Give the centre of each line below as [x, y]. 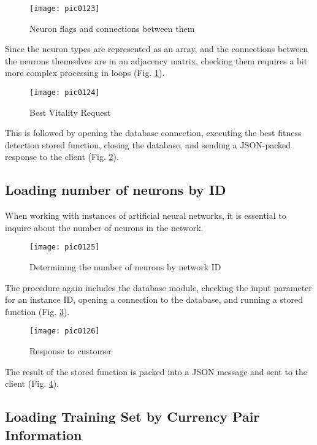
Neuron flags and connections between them [112, 28]
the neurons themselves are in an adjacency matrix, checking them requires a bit [156, 60]
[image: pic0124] [65, 93]
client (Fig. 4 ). [32, 383]
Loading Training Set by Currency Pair [132, 416]
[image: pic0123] [65, 9]
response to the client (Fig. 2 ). [62, 157]
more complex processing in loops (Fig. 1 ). [85, 73]
